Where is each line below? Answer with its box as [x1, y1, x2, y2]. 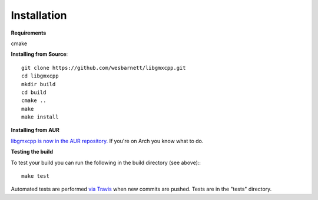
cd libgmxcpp [21, 73, 59, 79]
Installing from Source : [11, 50, 68, 58]
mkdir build [21, 81, 56, 87]
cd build [21, 89, 47, 96]
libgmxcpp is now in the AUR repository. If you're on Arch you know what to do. [11, 137, 204, 144]
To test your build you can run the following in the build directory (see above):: [11, 159, 201, 166]
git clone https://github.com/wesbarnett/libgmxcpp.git [21, 65, 186, 71]
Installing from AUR [11, 127, 60, 134]
